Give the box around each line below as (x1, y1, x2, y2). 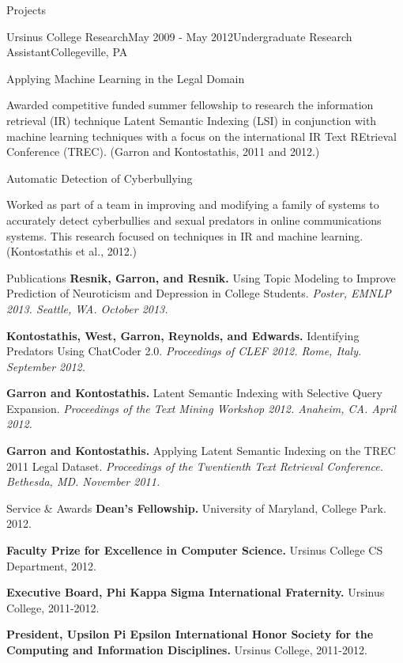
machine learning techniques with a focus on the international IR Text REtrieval (6, 127, 397, 144)
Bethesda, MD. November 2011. (6, 473, 160, 490)
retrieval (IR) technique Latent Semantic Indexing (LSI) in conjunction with (6, 112, 377, 128)
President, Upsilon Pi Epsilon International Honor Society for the (6, 626, 374, 642)
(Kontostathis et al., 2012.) (6, 243, 137, 260)
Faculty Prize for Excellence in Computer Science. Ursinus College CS (6, 542, 383, 559)
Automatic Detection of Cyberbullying (6, 169, 193, 186)
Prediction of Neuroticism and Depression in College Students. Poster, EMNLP (6, 285, 391, 301)
